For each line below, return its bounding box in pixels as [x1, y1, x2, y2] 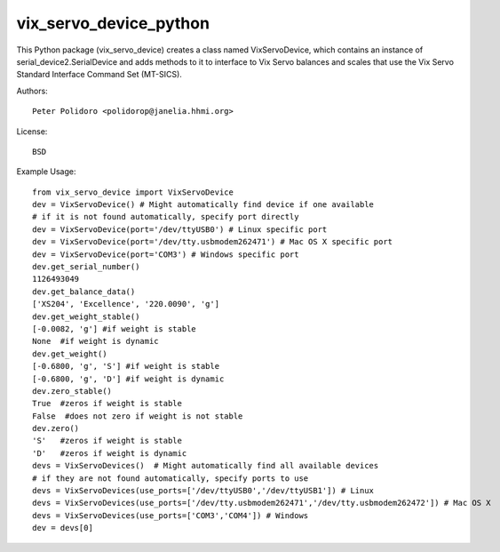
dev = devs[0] [32, 523, 93, 533]
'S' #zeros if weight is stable [32, 436, 182, 446]
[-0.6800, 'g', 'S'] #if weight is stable [32, 361, 220, 372]
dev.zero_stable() [32, 386, 113, 396]
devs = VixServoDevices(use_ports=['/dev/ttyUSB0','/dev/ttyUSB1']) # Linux [32, 485, 375, 496]
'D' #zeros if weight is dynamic [32, 448, 187, 458]
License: [16, 125, 48, 137]
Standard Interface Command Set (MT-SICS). [16, 69, 182, 80]
